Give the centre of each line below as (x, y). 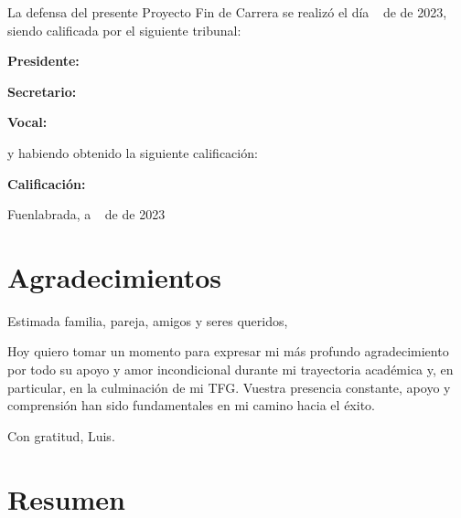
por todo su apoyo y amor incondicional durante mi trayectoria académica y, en (230, 370)
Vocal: (27, 122)
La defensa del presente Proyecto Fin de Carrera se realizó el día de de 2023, (227, 12)
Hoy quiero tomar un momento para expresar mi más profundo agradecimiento (228, 351)
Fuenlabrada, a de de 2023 (86, 214)
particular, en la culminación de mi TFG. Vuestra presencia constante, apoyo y (229, 387)
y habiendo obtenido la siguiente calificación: (133, 152)
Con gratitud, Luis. (61, 435)
